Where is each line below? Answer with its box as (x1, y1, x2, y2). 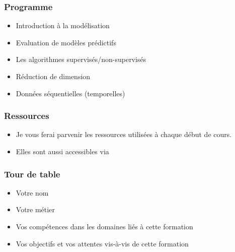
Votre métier (16, 204, 55, 215)
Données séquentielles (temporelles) (16, 88, 125, 98)
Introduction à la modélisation (16, 20, 110, 31)
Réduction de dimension (16, 71, 91, 81)
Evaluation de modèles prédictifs (16, 37, 116, 47)
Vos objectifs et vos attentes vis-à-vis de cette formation (16, 238, 189, 248)
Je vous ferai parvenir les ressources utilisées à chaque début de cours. (16, 129, 232, 140)
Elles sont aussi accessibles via (16, 146, 109, 156)
